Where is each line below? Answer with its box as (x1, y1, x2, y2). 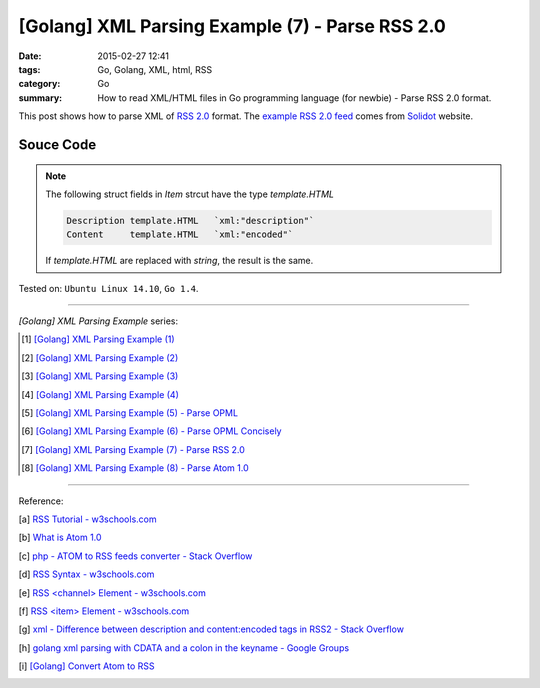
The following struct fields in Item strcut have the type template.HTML (45, 188, 335, 200)
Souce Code (18, 136, 97, 153)
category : (18, 78, 61, 90)
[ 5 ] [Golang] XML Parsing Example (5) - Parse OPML (21, 407, 239, 419)
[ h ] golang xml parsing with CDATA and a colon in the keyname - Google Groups (18, 641, 350, 654)
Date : (18, 50, 42, 62)
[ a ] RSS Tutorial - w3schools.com (18, 513, 157, 525)
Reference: (18, 495, 64, 507)
